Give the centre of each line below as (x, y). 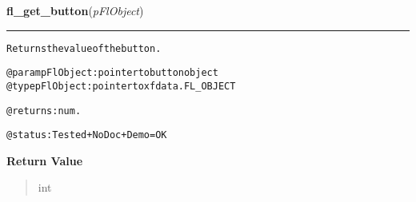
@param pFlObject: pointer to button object (112, 73)
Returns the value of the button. (84, 48)
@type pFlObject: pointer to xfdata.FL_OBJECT (121, 86)
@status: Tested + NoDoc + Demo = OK (87, 135)
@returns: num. (44, 111)
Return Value (45, 160)
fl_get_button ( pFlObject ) (75, 10)
